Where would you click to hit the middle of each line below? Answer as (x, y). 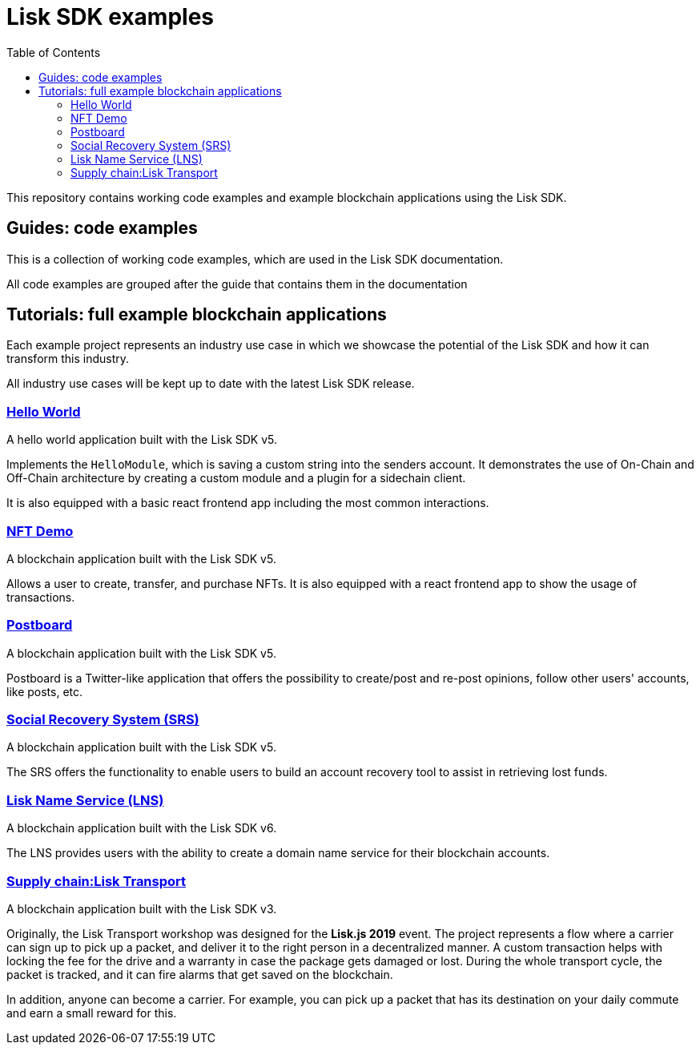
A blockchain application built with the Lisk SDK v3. (142, 908)
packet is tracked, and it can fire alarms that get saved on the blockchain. (200, 974)
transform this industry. (68, 359)
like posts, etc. (45, 691)
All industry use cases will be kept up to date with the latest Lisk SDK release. (211, 384)
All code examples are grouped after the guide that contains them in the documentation (237, 284)
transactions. (41, 597)
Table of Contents (54, 52)
